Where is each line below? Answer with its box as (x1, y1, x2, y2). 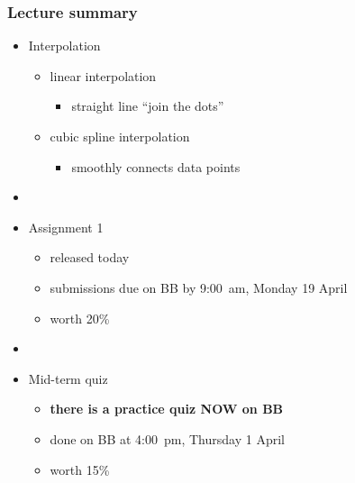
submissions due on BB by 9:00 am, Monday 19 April (50, 278, 348, 296)
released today (50, 248, 130, 267)
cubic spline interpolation (50, 127, 190, 145)
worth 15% (50, 460, 110, 478)
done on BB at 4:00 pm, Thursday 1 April (50, 429, 285, 448)
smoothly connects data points (71, 157, 241, 176)
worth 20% (50, 308, 110, 327)
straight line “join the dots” (71, 96, 224, 115)
